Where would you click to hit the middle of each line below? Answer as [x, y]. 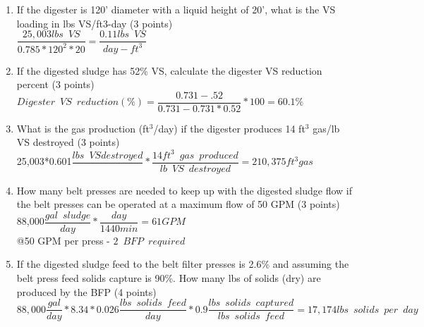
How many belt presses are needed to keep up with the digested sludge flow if [184, 190]
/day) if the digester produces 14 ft [229, 128]
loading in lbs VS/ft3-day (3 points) [95, 23]
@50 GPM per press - [63, 240]
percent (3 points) [55, 84]
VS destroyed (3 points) [68, 142]
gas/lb [326, 128]
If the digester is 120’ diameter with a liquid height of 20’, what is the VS [176, 9]
